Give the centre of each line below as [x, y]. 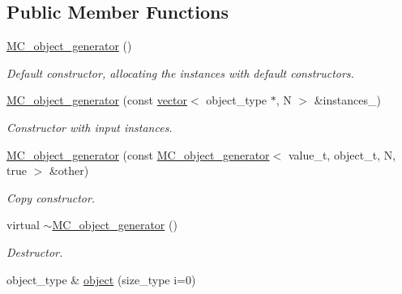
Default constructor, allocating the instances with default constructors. [180, 72]
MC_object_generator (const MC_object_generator [138, 154]
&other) [69, 170]
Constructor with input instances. [90, 127]
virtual [23, 225]
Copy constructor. [51, 197]
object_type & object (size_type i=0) [101, 279]
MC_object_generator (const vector [97, 100]
